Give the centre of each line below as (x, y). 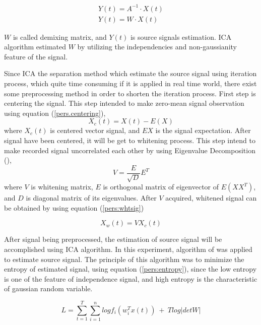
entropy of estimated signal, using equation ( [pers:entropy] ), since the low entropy (130, 269)
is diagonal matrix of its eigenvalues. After (91, 198)
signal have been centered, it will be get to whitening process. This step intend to (130, 140)
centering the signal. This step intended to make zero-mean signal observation (124, 103)
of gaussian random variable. (48, 288)
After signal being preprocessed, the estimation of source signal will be (113, 239)
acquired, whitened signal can (211, 198)
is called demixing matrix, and (60, 37)
